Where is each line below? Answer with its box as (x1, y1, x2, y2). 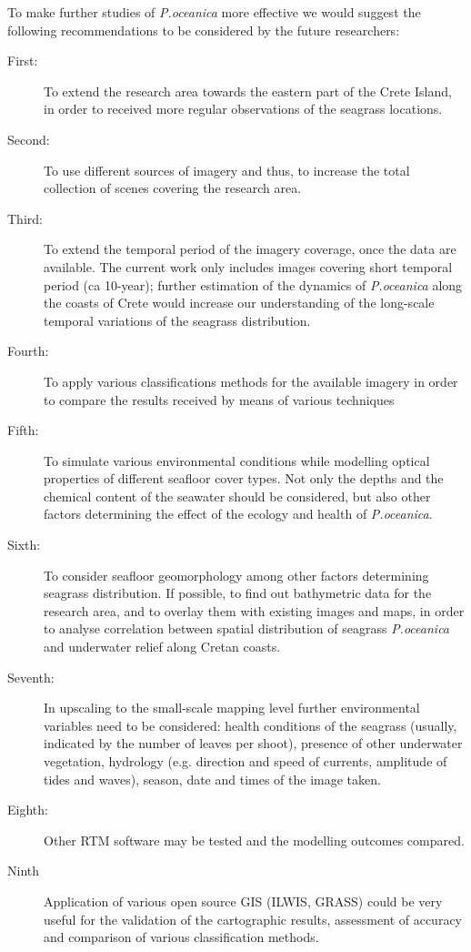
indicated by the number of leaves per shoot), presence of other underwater (44, 734, 463, 753)
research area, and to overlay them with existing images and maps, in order (44, 601, 465, 620)
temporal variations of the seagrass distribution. (44, 310, 311, 329)
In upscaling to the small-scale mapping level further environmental (44, 698, 420, 717)
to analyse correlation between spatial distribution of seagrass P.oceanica (44, 619, 450, 638)
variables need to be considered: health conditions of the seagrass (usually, (44, 715, 457, 734)
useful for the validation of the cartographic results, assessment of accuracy (44, 909, 462, 928)
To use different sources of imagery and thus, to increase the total (44, 160, 410, 179)
